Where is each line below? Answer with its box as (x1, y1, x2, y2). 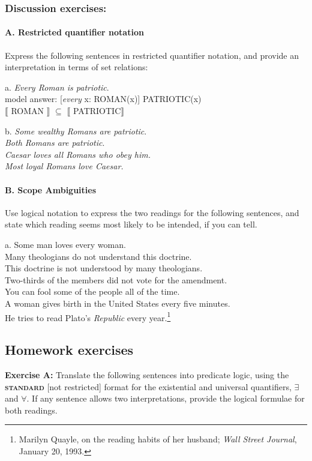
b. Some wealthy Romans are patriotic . (5, 124, 147, 137)
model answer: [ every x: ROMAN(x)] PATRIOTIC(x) (5, 92, 202, 105)
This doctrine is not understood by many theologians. (5, 262, 203, 274)
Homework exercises (5, 340, 134, 359)
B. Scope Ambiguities (5, 183, 97, 196)
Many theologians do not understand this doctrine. (5, 250, 192, 262)
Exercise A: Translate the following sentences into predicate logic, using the (5, 368, 289, 381)
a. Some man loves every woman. (5, 238, 126, 250)
